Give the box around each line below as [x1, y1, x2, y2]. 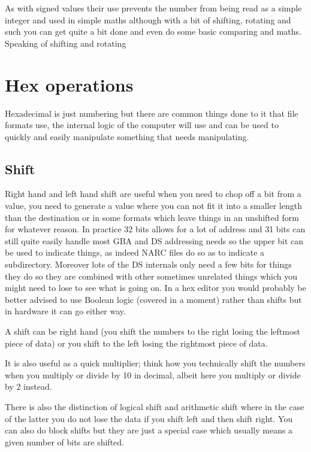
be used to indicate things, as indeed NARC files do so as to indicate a [5, 246, 265, 259]
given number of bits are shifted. [5, 435, 124, 448]
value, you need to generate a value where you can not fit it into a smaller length [5, 199, 302, 212]
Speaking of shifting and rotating [5, 37, 126, 49]
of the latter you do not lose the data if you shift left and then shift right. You [5, 412, 293, 424]
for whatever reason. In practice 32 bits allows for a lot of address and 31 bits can [5, 223, 306, 235]
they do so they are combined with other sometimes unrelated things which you [5, 269, 298, 282]
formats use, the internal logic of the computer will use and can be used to [5, 119, 279, 131]
